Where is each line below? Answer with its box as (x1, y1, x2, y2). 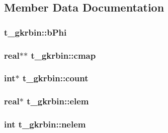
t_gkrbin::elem (27, 95, 89, 107)
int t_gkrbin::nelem (4, 118, 86, 130)
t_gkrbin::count (22, 72, 89, 84)
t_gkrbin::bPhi (4, 26, 67, 38)
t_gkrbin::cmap (31, 49, 96, 61)
